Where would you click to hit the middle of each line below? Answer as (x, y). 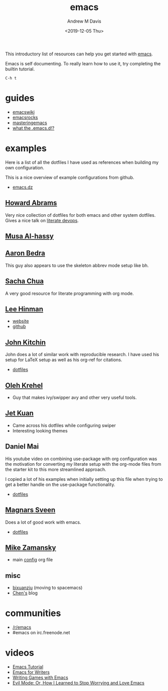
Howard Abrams (31, 203)
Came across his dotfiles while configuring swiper (64, 425)
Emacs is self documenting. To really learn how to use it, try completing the (83, 63)
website (21, 321)
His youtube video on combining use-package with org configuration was (81, 459)
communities (33, 613)
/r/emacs (22, 627)
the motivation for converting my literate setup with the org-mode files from (83, 464)
